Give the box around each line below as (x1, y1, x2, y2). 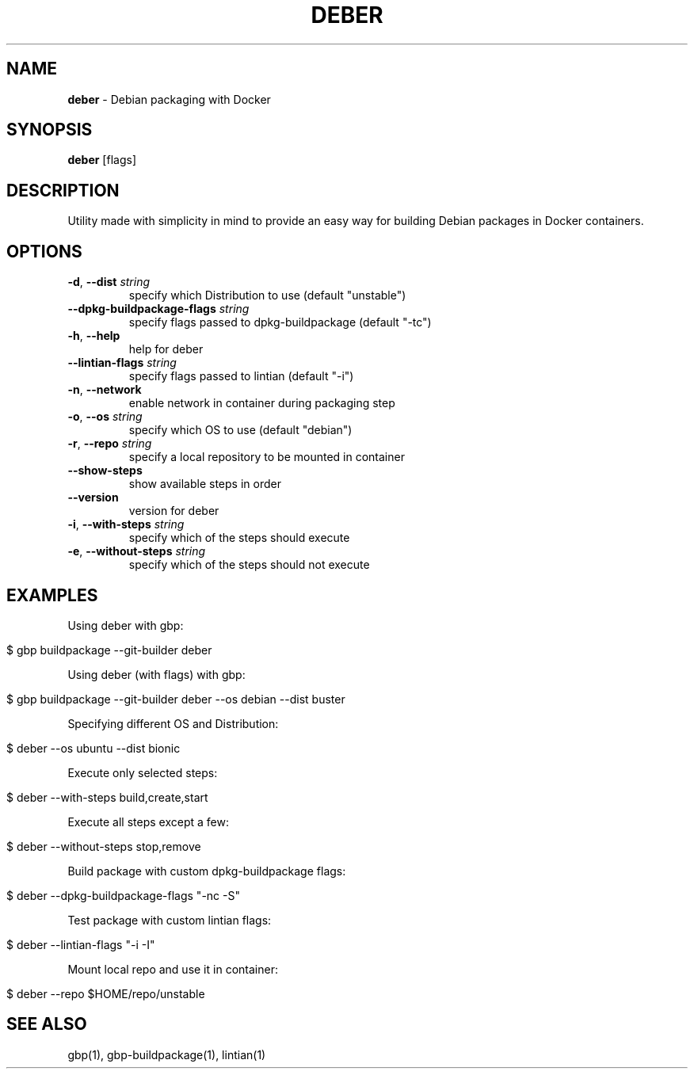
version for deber (128, 504, 219, 518)
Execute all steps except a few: (67, 814, 229, 829)
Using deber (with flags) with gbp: (67, 667, 246, 681)
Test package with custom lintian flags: (67, 913, 272, 927)
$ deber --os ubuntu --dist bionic (6, 741, 181, 755)
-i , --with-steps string (67, 517, 185, 532)
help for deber (128, 342, 204, 356)
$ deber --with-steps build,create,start (6, 790, 208, 804)
